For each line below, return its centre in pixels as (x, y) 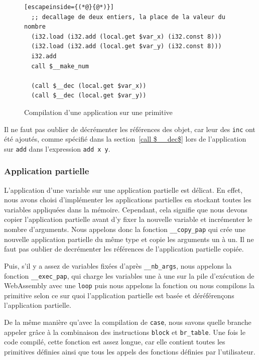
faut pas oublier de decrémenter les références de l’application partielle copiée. (124, 249)
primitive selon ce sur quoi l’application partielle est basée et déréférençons (119, 295)
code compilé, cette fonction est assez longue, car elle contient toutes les (115, 342)
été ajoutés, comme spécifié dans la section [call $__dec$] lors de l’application (125, 139)
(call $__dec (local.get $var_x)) (89, 86)
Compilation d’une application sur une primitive (98, 112)
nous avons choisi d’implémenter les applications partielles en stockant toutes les (128, 200)
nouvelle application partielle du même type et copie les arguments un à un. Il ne (129, 239)
